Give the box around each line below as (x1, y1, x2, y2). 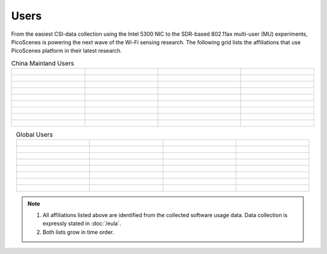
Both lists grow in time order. (42, 228, 114, 236)
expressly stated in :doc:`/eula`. (42, 220, 121, 227)
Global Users (16, 130, 53, 139)
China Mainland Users (11, 59, 74, 67)
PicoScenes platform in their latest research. (11, 47, 122, 55)
